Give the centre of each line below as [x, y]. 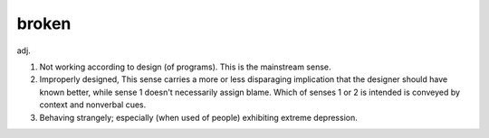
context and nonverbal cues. [93, 105]
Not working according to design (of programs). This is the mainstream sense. [185, 67]
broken [44, 23]
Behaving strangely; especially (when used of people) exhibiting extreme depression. [198, 117]
